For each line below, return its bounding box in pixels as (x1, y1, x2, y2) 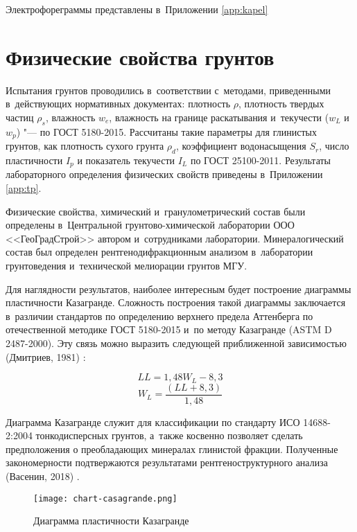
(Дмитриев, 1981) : (6, 349, 86, 364)
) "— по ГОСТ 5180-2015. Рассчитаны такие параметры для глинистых (16, 124, 317, 139)
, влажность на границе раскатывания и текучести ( (109, 109, 329, 124)
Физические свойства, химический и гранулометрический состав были (6, 204, 306, 218)
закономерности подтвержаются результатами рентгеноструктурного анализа (6, 455, 328, 470)
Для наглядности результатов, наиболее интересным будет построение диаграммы (6, 281, 351, 296)
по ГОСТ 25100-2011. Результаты (190, 152, 331, 167)
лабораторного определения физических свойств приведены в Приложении (6, 167, 323, 181)
